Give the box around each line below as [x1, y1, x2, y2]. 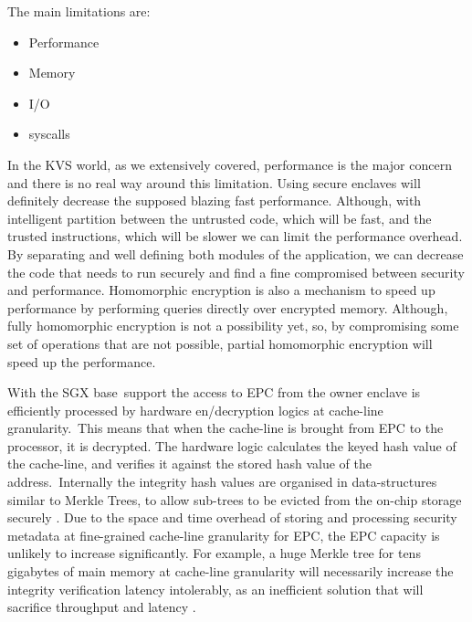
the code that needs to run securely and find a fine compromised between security [7, 262, 465, 281]
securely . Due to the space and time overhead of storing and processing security [7, 508, 457, 527]
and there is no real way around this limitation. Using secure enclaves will [7, 173, 421, 192]
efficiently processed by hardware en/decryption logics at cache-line [7, 400, 383, 419]
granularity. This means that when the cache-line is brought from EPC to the [7, 418, 444, 438]
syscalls [28, 124, 70, 143]
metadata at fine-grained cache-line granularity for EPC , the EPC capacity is [7, 525, 440, 544]
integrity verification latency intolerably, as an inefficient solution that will [7, 579, 424, 598]
